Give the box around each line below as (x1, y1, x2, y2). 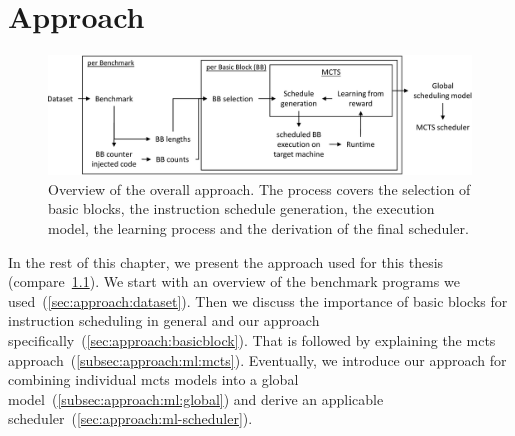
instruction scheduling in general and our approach (8, 310, 320, 331)
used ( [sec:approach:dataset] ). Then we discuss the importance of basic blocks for (8, 290, 508, 311)
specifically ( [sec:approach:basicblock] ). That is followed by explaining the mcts (8, 329, 496, 350)
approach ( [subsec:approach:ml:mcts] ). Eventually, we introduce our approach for (8, 349, 507, 370)
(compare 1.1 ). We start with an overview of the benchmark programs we (8, 271, 460, 292)
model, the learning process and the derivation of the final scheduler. (48, 217, 469, 238)
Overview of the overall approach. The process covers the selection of (48, 178, 471, 199)
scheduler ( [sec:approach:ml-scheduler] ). (8, 408, 253, 429)
